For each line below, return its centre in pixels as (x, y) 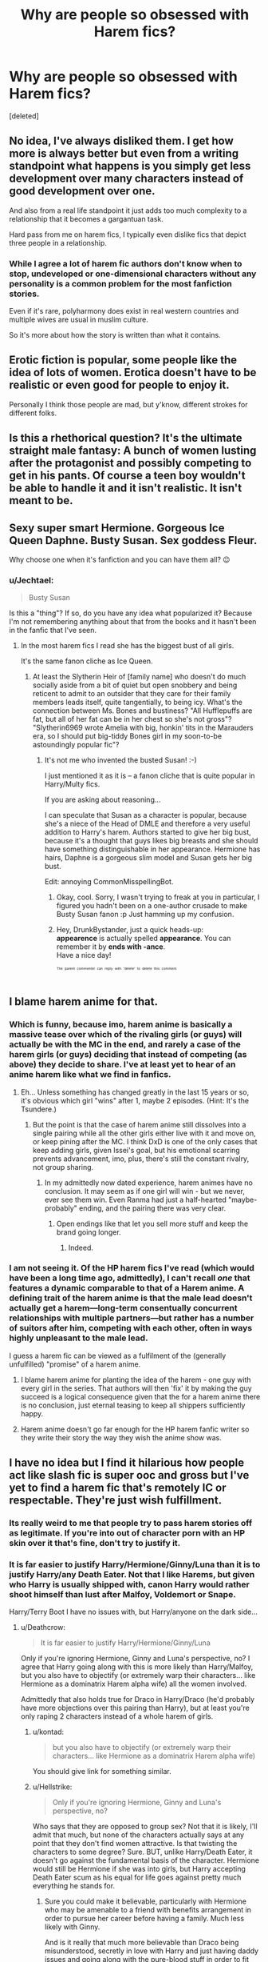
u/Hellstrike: (52, 1787)
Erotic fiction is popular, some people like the (123, 360)
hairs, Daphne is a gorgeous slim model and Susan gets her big (148, 858)
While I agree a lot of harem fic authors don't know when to (126, 263)
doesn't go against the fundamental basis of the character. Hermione (146, 1860)
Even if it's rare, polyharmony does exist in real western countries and (124, 311)
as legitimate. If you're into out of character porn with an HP (127, 1533)
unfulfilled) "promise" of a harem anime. (75, 1364)
